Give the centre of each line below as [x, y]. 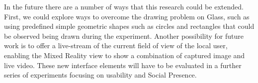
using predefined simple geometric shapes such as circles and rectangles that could [129, 26]
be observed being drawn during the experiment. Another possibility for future [124, 36]
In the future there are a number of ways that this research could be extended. [124, 6]
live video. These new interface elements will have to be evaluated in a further [123, 65]
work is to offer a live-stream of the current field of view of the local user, [116, 45]
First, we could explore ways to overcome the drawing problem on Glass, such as [127, 16]
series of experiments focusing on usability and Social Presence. [100, 75]
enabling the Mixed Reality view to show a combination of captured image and [125, 55]
